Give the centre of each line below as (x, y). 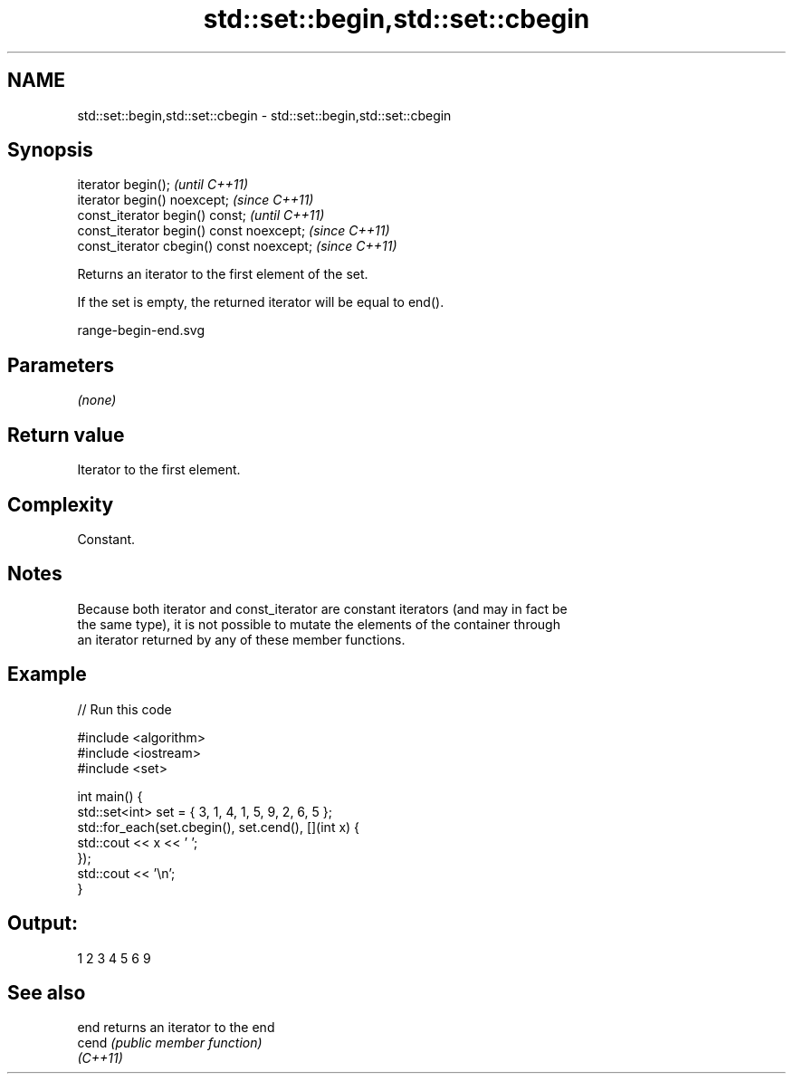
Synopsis (50, 150)
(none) (97, 400)
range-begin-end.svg (141, 330)
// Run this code (124, 709)
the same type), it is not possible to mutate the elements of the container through (319, 624)
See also (47, 992)
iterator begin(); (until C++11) (163, 185)
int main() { (110, 796)
